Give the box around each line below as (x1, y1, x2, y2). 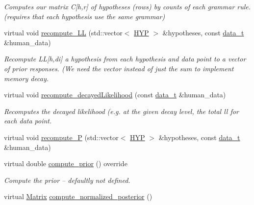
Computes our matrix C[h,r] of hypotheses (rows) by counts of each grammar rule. (4, 1, 251, 11)
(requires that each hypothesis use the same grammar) (4, 11, 165, 21)
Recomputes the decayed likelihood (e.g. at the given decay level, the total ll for (4, 106, 239, 116)
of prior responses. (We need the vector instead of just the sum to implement (4, 63, 234, 73)
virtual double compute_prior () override (4, 158, 127, 169)
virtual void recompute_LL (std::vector (4, 28, 123, 38)
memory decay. (4, 73, 49, 83)
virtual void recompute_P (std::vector (4, 132, 119, 142)
